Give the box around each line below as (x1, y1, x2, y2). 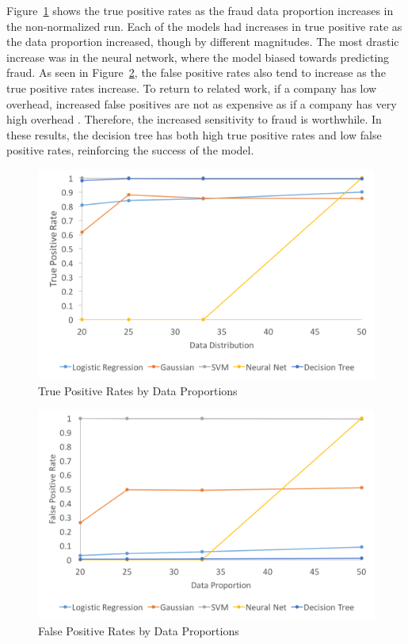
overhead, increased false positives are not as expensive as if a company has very (6, 95, 397, 112)
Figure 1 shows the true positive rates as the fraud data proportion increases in (6, 2, 394, 18)
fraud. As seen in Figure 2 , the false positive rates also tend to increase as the (6, 64, 386, 81)
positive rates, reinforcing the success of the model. (6, 142, 254, 158)
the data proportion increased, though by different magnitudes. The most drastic (6, 33, 399, 50)
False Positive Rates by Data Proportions (38, 622, 239, 638)
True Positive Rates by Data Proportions (38, 382, 238, 398)
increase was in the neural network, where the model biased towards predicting (6, 48, 390, 65)
